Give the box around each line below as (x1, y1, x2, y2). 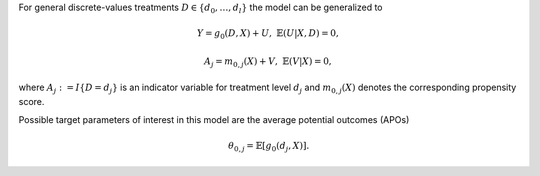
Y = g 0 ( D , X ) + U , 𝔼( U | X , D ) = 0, (196, 28, 339, 41)
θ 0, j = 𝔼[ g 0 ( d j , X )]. (228, 140, 310, 154)
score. (18, 95, 45, 107)
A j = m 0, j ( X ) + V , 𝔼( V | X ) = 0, (203, 55, 332, 69)
